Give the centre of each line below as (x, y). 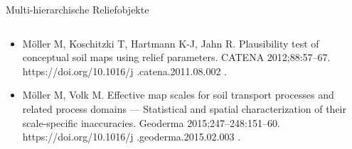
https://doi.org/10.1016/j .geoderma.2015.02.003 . (132, 137)
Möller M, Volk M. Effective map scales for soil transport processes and (178, 95)
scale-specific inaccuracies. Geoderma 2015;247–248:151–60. (151, 122)
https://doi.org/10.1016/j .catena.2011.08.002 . (124, 71)
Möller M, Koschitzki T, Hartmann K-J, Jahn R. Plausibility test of (171, 43)
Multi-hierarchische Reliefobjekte (78, 9)
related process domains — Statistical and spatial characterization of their (184, 108)
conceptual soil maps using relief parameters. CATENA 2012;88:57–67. (176, 57)
